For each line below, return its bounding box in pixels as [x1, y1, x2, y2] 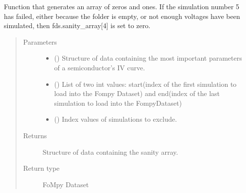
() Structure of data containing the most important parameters [54, 53, 242, 63]
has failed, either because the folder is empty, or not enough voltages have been [4, 11, 240, 21]
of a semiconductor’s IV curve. [54, 62, 145, 72]
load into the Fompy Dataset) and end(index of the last [54, 88, 220, 98]
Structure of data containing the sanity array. [42, 146, 178, 157]
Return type [23, 163, 60, 173]
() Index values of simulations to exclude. [54, 114, 177, 124]
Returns [23, 130, 47, 140]
